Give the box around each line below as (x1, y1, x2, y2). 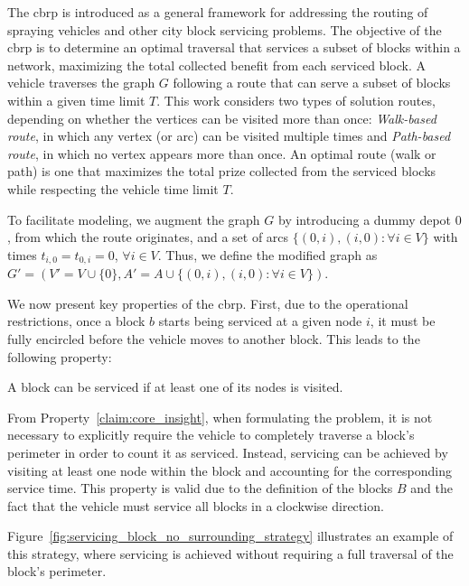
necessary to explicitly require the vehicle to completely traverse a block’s (7, 425, 415, 444)
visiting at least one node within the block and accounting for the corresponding (7, 460, 452, 479)
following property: (7, 347, 112, 366)
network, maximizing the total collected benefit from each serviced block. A (7, 55, 426, 74)
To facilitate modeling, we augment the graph (7, 209, 260, 228)
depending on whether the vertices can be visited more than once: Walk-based (7, 108, 436, 127)
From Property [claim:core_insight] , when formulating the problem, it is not (7, 407, 433, 426)
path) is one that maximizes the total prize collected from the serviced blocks (7, 162, 436, 181)
